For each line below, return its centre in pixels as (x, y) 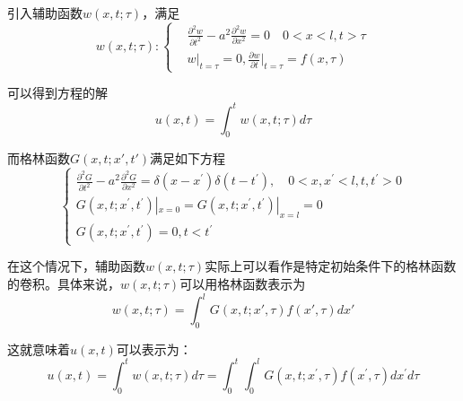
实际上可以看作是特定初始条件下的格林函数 (331, 266)
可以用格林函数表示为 (243, 283)
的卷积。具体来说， (64, 283)
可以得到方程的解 (57, 93)
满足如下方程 (188, 158)
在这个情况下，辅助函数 (76, 266)
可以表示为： (154, 349)
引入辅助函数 (45, 13)
